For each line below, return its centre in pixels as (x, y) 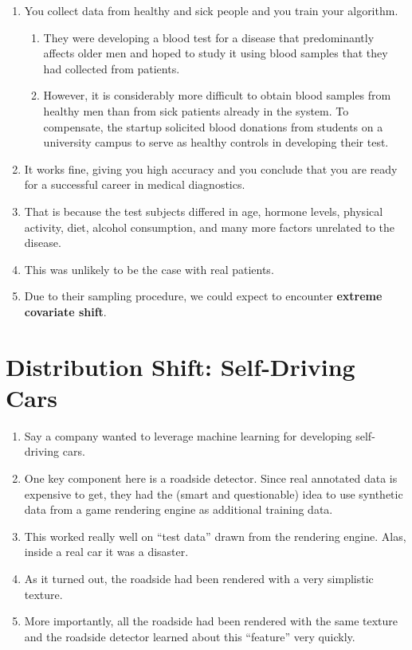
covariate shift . (65, 311)
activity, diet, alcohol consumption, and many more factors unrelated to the (210, 227)
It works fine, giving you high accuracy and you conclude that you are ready (211, 168)
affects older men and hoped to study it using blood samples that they (216, 53)
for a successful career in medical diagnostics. (135, 184)
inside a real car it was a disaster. (106, 552)
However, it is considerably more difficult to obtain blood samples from (217, 95)
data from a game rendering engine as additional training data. (179, 509)
